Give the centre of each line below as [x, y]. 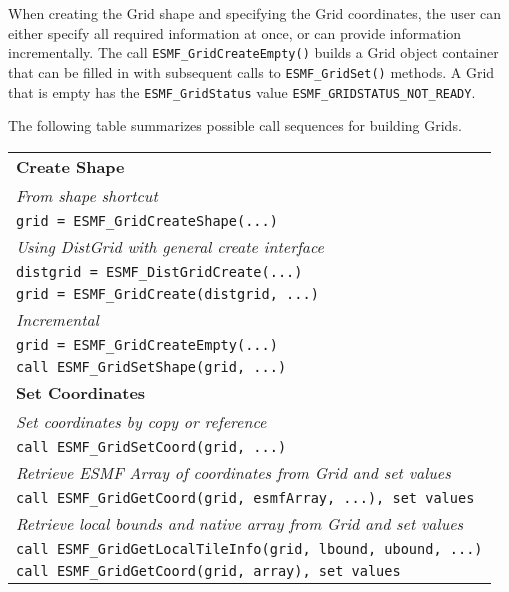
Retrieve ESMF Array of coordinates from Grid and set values [233, 472]
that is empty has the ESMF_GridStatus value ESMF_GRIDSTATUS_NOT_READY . [242, 91]
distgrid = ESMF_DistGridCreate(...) [159, 271]
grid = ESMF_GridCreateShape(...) [147, 220]
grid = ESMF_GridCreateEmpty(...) [147, 344]
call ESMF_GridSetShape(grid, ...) [151, 366]
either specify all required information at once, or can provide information [235, 32]
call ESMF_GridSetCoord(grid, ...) [151, 446]
